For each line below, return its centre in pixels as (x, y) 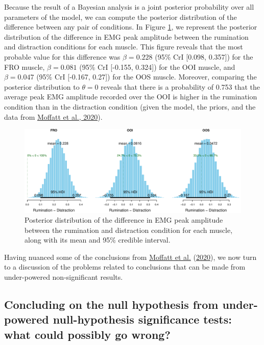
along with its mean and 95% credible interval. (98, 240)
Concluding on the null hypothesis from (111, 304)
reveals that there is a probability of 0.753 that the (181, 86)
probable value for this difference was (62, 56)
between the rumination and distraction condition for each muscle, (129, 230)
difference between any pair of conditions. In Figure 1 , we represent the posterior (131, 27)
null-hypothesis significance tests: (142, 319)
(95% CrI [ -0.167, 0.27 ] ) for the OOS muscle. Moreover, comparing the (147, 77)
